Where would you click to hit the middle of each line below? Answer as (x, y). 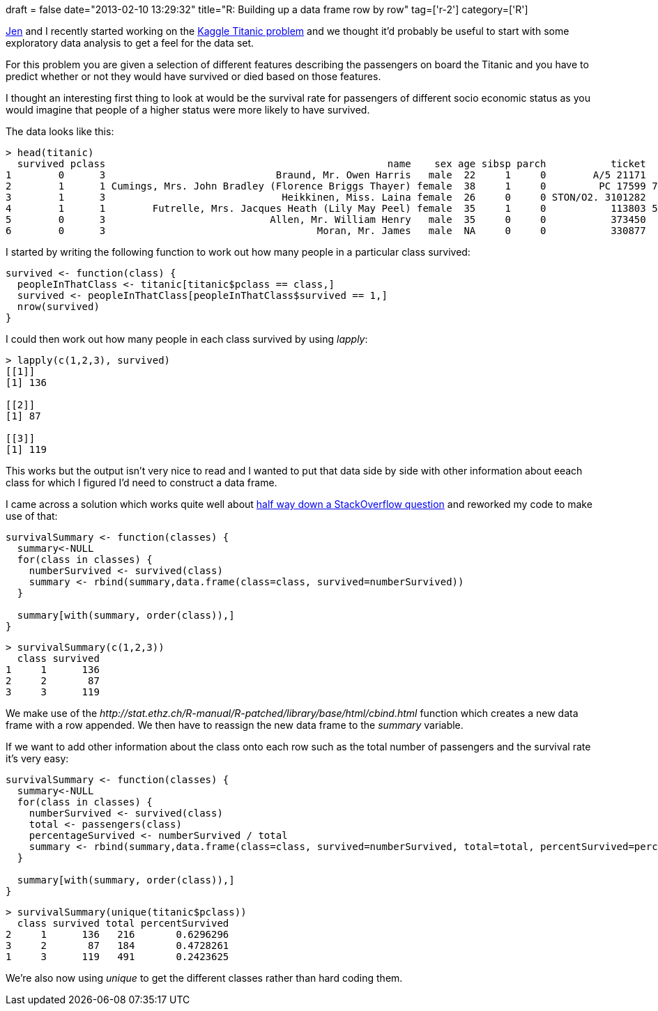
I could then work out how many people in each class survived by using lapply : (187, 339)
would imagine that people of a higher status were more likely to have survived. (188, 110)
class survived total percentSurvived (123, 923)
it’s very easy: (37, 758)
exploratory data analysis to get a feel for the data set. (130, 43)
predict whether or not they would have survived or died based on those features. (193, 76)
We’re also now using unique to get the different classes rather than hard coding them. (204, 978)
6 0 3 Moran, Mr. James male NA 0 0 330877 (326, 231)
